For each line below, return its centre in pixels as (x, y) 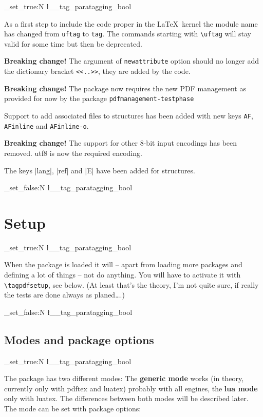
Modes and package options (79, 339)
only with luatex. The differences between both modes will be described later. (126, 398)
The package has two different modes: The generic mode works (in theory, (124, 378)
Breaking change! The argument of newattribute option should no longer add (132, 61)
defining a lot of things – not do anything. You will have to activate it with (123, 274)
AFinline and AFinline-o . (46, 125)
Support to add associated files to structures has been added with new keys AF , (129, 115)
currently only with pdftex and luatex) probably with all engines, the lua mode (131, 388)
